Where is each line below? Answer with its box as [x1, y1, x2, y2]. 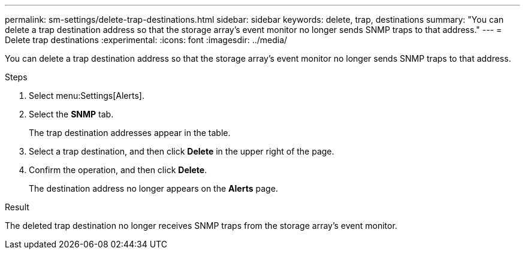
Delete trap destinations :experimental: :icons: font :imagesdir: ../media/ [5, 35, 288, 45]
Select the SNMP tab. [29, 109, 114, 119]
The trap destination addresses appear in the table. [29, 128, 231, 138]
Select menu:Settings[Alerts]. [29, 90, 144, 101]
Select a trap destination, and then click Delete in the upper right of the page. [29, 146, 334, 156]
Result [5, 202, 29, 212]
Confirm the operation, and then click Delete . [29, 165, 207, 175]
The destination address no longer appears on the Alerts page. [29, 183, 278, 193]
